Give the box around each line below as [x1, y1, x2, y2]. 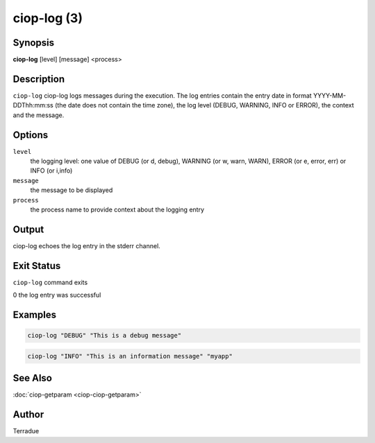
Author [12, 409, 44, 421]
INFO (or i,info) [30, 166, 73, 175]
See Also [12, 372, 52, 384]
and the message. [12, 111, 65, 119]
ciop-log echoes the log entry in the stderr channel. [12, 241, 161, 250]
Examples [12, 309, 57, 321]
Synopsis [12, 37, 55, 49]
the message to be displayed [30, 186, 113, 194]
